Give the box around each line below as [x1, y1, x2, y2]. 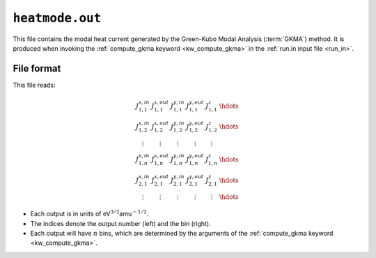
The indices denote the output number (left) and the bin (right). [30, 219, 212, 227]
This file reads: [13, 81, 56, 89]
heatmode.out [13, 10, 102, 26]
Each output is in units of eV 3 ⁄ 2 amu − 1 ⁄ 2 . [30, 209, 149, 218]
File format [13, 63, 61, 74]
